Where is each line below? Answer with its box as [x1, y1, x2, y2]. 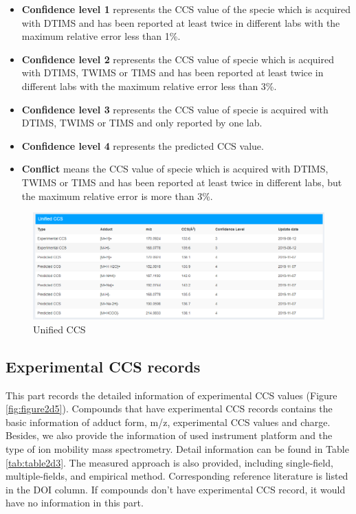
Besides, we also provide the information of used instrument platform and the [5, 428, 333, 443]
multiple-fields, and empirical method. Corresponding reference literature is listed [5, 469, 348, 483]
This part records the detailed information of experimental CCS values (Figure [5, 388, 337, 402]
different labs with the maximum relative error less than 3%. [21, 78, 277, 93]
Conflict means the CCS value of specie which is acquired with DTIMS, [21, 161, 329, 176]
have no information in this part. [5, 495, 144, 510]
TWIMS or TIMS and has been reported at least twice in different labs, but [21, 175, 342, 189]
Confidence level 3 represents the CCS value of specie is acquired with [21, 102, 329, 116]
